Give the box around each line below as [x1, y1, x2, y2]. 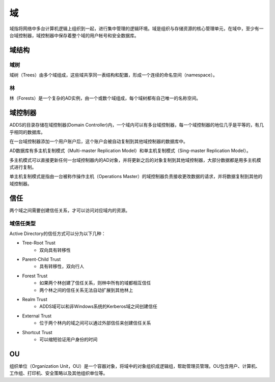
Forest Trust [22, 273, 48, 279]
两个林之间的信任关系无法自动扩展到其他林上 [39, 287, 133, 293]
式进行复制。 [9, 164, 37, 170]
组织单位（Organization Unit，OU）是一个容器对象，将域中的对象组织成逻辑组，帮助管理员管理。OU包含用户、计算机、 [9, 363, 260, 369]
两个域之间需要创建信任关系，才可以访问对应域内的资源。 [9, 207, 130, 213]
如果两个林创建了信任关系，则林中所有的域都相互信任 [39, 280, 151, 286]
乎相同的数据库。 [9, 129, 45, 135]
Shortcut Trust [22, 329, 53, 335]
